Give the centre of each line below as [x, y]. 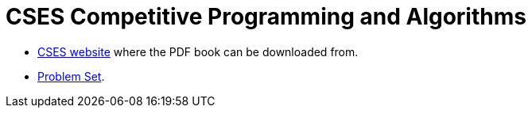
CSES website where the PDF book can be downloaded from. [198, 51]
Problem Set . [71, 76]
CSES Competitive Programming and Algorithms [266, 17]
